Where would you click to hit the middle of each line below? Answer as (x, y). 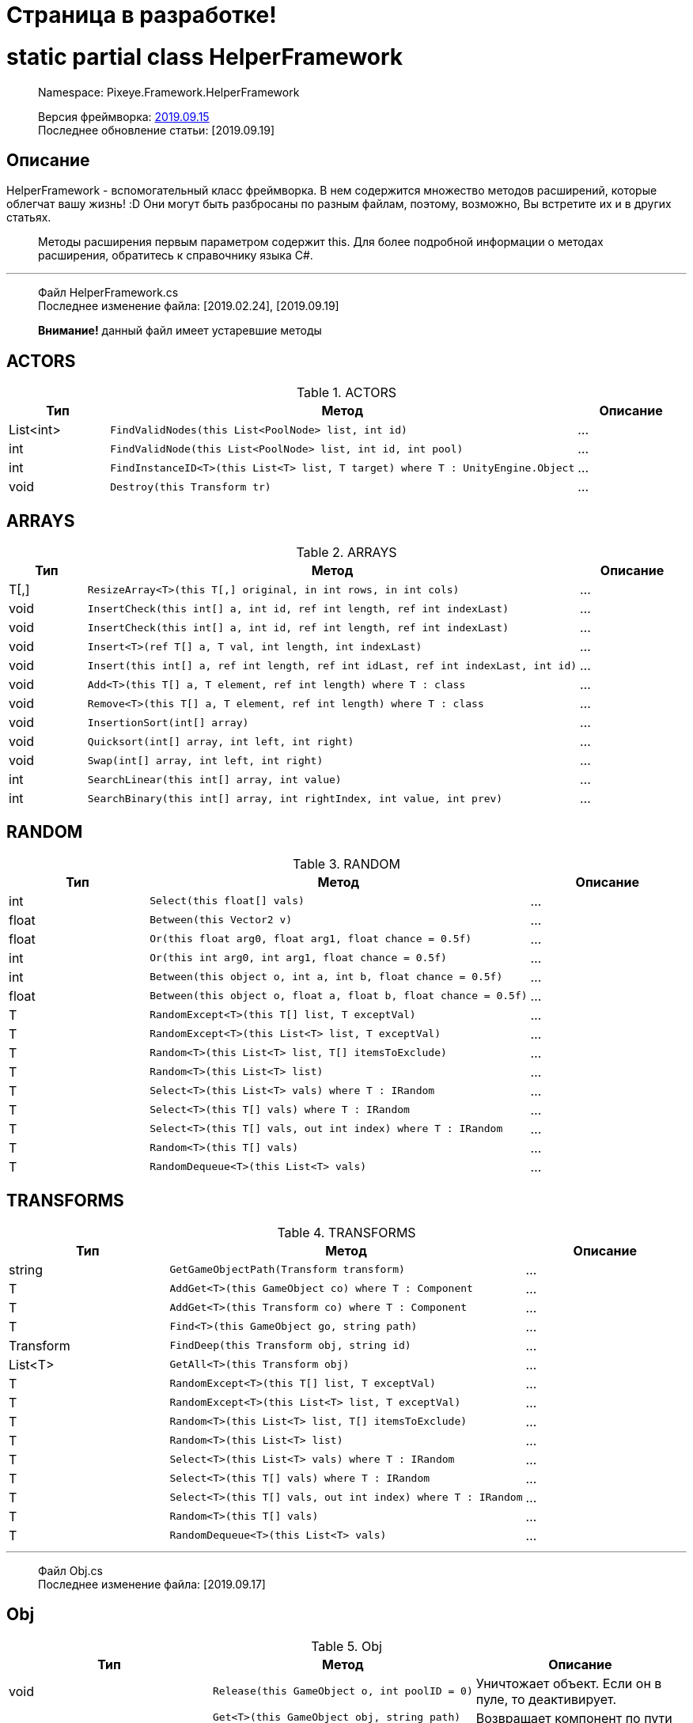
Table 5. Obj (346, 1646)
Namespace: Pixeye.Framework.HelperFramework (169, 92)
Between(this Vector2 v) (221, 920)
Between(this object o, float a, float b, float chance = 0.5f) (339, 996)
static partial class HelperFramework (205, 57)
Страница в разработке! (142, 15)
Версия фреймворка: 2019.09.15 (124, 116)
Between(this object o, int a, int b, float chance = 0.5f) (326, 977)
